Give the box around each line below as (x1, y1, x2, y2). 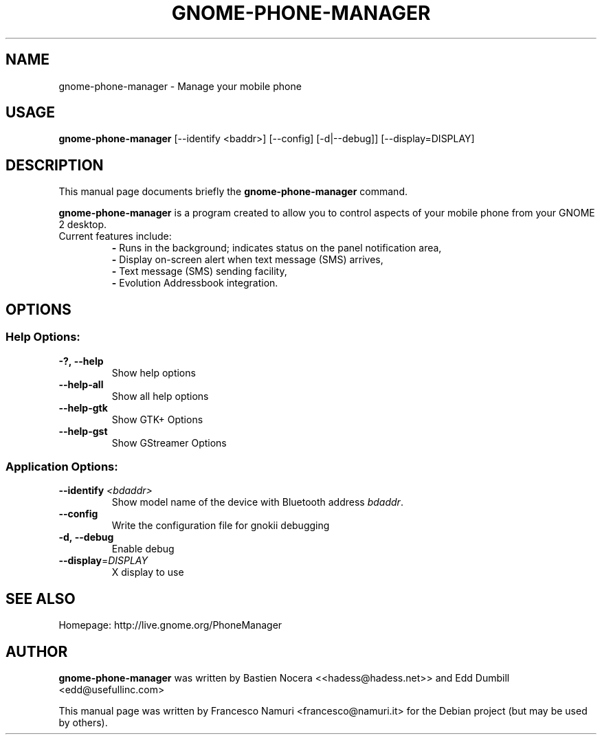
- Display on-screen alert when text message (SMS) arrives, (111, 254, 383, 266)
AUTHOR (5, 642, 68, 660)
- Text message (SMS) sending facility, (111, 265, 287, 278)
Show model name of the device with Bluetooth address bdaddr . (111, 496, 403, 508)
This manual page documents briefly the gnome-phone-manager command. (58, 186, 408, 198)
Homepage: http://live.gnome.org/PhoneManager (58, 619, 282, 631)
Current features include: (58, 230, 172, 243)
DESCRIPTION (5, 156, 104, 174)
